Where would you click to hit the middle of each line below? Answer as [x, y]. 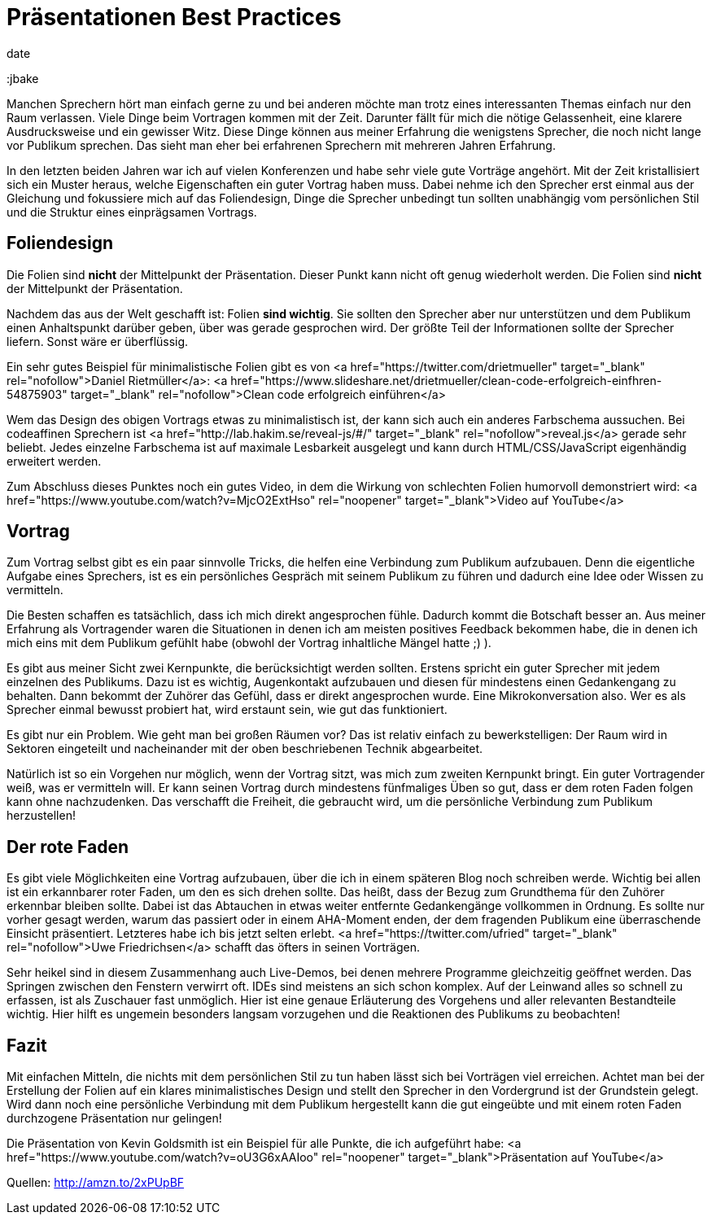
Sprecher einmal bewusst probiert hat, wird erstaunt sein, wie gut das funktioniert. [227, 710]
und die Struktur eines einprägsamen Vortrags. [132, 212]
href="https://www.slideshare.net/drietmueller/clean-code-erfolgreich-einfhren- [446, 380]
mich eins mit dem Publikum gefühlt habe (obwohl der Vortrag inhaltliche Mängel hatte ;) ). [249, 643]
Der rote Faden [68, 847]
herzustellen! [41, 816]
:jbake [23, 78]
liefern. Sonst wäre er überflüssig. [98, 341]
